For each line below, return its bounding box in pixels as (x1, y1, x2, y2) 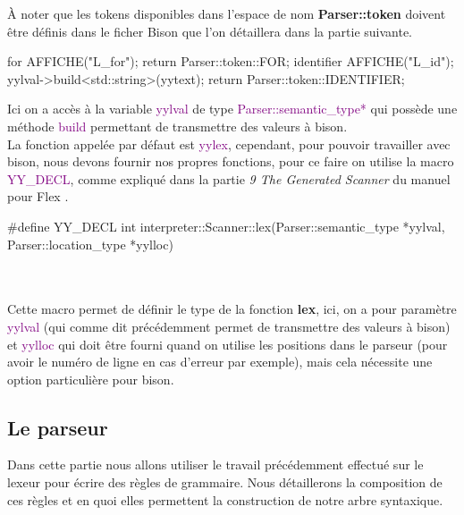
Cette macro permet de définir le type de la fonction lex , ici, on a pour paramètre (7, 300, 457, 318)
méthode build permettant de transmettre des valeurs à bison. (7, 116, 348, 135)
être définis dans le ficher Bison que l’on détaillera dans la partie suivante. (7, 21, 413, 40)
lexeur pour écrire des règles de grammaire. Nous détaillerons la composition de (7, 473, 443, 492)
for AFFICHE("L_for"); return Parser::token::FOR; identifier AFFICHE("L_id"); (7, 52, 454, 71)
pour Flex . (7, 187, 69, 206)
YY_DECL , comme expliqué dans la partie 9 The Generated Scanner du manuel (7, 169, 451, 188)
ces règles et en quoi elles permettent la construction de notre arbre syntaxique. (7, 490, 443, 509)
